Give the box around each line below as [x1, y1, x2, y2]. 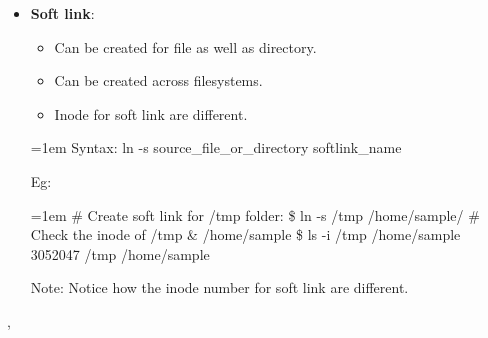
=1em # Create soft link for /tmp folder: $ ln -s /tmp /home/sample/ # [30, 204, 480, 225]
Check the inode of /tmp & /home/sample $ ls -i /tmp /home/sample [30, 224, 461, 245]
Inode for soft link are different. [54, 103, 248, 124]
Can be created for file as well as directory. [54, 36, 317, 57]
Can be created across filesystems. [54, 70, 263, 91]
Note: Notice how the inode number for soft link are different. [30, 277, 409, 298]
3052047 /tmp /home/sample [30, 243, 210, 264]
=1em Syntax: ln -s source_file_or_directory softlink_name [30, 137, 402, 158]
